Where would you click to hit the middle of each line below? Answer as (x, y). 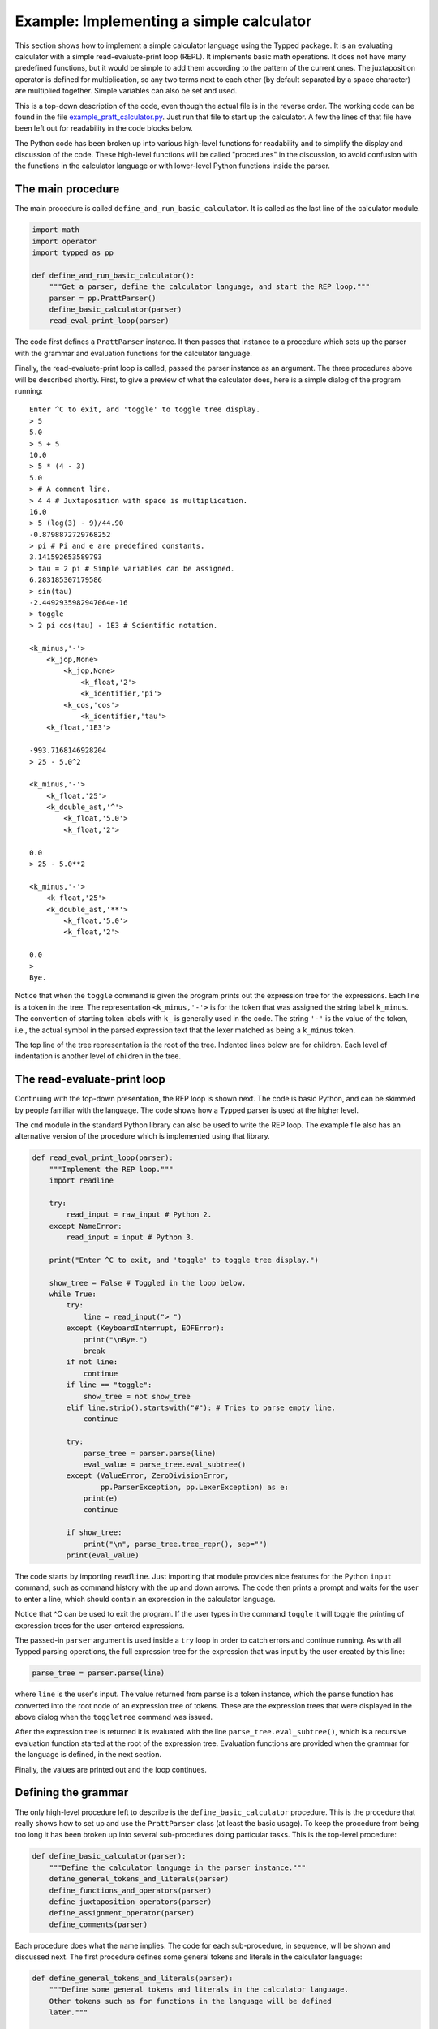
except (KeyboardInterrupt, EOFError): (145, 1328)
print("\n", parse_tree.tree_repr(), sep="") (175, 1544)
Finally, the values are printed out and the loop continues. (111, 1769)
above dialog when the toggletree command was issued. (114, 1717)
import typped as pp (73, 253)
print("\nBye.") (116, 1340)
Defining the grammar (72, 1792)
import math (56, 230)
